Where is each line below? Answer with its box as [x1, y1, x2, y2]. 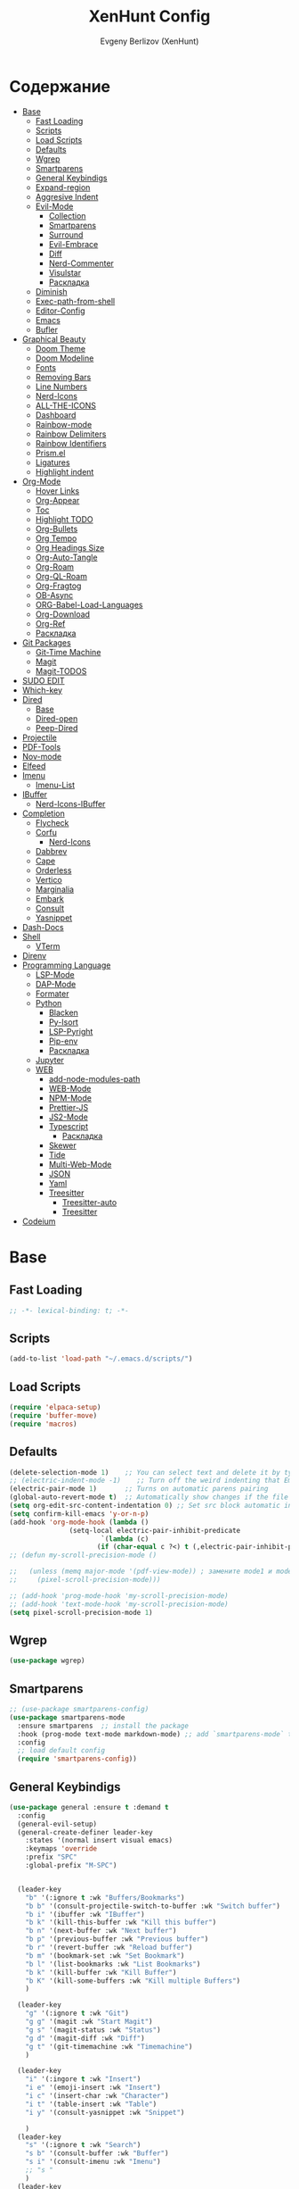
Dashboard [35, 409, 77, 420]
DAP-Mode [35, 978, 77, 989]
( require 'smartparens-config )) [17, 1754, 138, 1764]
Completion [21, 808, 65, 819]
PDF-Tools [21, 741, 61, 752]
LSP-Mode [35, 969, 76, 979]
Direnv [21, 950, 47, 961]
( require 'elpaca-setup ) [9, 1403, 101, 1412]
